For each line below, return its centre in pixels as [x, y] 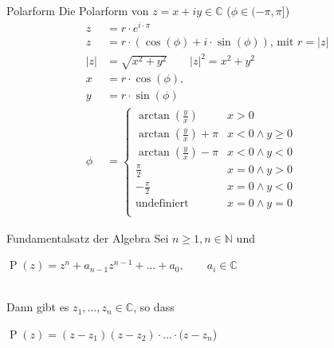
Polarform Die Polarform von [78, 10]
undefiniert [162, 204]
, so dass [154, 307]
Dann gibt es [38, 307]
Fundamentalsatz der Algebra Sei [88, 237]
